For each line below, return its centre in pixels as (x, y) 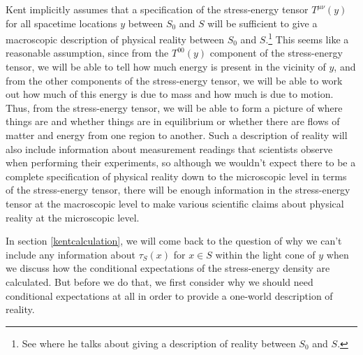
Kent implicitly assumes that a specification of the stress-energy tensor (157, 9)
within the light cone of (265, 254)
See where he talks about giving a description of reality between (159, 343)
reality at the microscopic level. (73, 217)
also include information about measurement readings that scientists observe (169, 148)
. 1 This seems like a (307, 38)
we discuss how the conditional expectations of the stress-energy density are (168, 268)
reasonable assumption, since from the (87, 53)
